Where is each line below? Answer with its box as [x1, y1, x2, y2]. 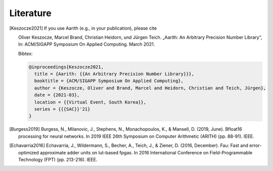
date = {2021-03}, [34, 92, 80, 98]
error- [249, 142, 262, 148]
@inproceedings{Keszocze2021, [28, 64, 104, 70]
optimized [18, 149, 39, 155]
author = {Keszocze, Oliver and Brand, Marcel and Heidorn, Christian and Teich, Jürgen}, [34, 85, 266, 91]
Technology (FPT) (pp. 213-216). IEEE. [18, 156, 98, 162]
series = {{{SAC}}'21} [34, 106, 90, 112]
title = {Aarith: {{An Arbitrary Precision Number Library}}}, [34, 71, 195, 77]
